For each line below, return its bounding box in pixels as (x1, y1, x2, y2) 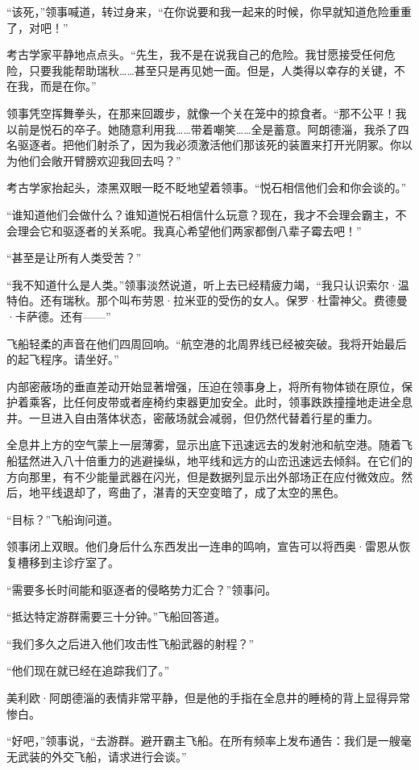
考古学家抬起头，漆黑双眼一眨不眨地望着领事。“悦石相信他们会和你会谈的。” (6, 179, 407, 196)
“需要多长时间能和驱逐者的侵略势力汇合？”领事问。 (6, 581, 277, 597)
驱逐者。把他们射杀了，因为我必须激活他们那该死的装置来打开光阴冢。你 (17, 136, 401, 153)
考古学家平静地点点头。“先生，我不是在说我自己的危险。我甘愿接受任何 (6, 46, 384, 63)
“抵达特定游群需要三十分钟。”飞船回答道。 (6, 608, 226, 625)
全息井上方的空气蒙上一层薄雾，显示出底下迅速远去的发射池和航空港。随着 (6, 436, 401, 453)
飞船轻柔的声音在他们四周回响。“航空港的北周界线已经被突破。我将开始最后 (6, 335, 407, 352)
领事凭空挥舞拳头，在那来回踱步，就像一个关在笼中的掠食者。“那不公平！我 (6, 104, 407, 121)
